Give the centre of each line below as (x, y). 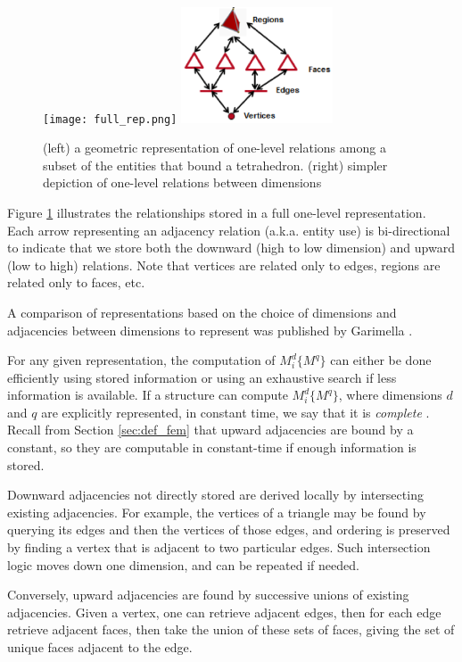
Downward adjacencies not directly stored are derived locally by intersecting (215, 495)
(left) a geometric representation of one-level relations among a (214, 148)
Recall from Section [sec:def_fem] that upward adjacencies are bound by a (210, 430)
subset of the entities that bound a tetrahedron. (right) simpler (215, 165)
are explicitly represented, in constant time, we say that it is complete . (235, 412)
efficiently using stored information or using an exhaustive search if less (202, 377)
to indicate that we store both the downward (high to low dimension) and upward (231, 248)
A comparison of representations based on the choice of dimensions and (202, 312)
